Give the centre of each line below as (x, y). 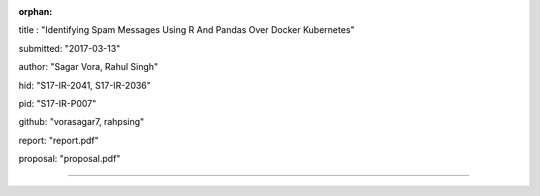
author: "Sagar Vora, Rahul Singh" (88, 67)
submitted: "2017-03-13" (69, 48)
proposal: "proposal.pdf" (69, 159)
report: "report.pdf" (58, 140)
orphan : (35, 11)
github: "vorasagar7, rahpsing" (81, 122)
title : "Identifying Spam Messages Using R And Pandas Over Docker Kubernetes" (186, 30)
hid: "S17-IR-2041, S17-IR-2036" (85, 85)
